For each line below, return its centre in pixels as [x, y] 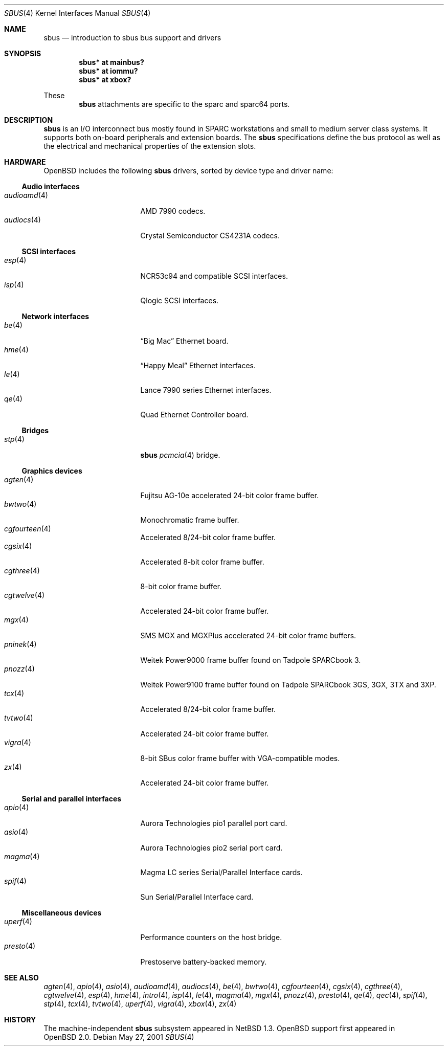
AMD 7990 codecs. [173, 211]
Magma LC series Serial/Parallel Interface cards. [221, 872]
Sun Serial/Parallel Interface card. [197, 897]
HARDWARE [25, 162]
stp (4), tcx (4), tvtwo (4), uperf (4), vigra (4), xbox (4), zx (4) [140, 1004]
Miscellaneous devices [62, 913]
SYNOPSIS [23, 53]
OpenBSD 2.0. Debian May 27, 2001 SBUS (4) [119, 1037]
